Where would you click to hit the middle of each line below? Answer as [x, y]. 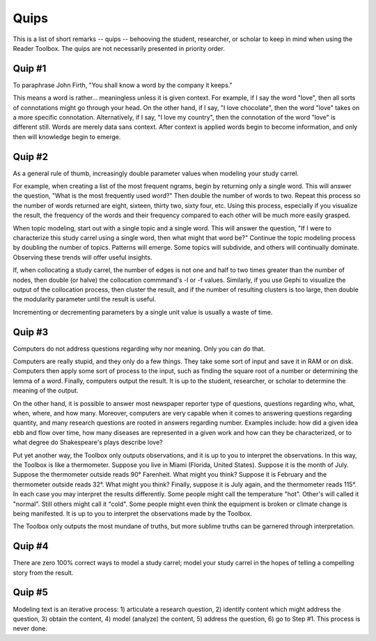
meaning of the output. [46, 390]
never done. [30, 628]
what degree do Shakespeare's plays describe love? [88, 443]
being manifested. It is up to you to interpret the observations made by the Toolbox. [132, 513]
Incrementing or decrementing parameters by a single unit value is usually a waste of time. [143, 312]
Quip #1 [30, 69]
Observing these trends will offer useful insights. [83, 257]
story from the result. [43, 572]
